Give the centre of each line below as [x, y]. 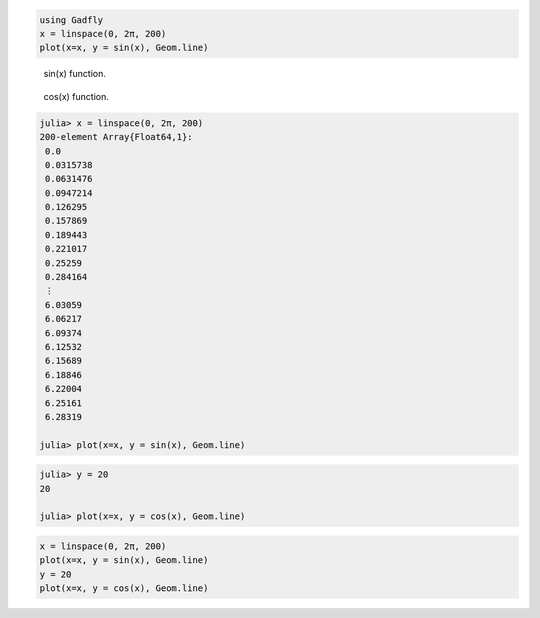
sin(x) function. [75, 74]
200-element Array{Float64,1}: [116, 137]
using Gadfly [71, 19]
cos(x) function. [76, 96]
